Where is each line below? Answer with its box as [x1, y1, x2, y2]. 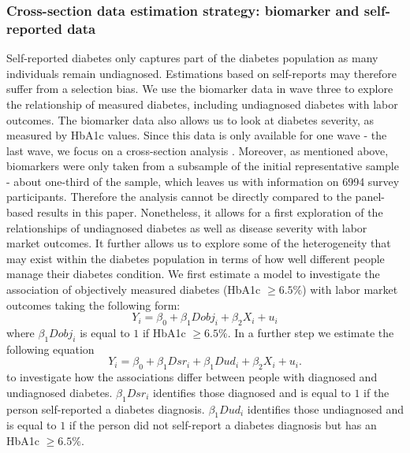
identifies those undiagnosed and [247, 400, 404, 417]
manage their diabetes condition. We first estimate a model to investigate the [6, 265, 380, 282]
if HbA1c [142, 325, 186, 341]
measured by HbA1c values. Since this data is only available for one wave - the [6, 127, 387, 143]
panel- [355, 188, 385, 205]
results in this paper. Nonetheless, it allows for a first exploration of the [36, 204, 383, 221]
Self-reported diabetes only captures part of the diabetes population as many [6, 50, 378, 66]
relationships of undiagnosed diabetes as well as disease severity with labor [6, 219, 367, 236]
